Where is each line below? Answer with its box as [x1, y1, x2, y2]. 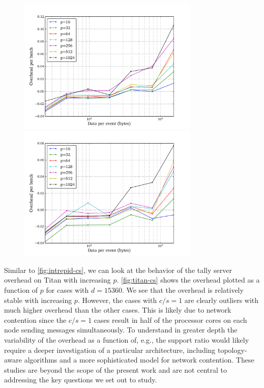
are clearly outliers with [184, 294, 259, 305]
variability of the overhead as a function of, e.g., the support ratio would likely [4, 334, 249, 345]
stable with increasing [4, 294, 72, 305]
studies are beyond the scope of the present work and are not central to [4, 364, 227, 375]
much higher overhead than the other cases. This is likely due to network [4, 304, 231, 315]
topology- [217, 344, 247, 355]
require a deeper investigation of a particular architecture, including [4, 344, 216, 355]
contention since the [4, 314, 67, 325]
